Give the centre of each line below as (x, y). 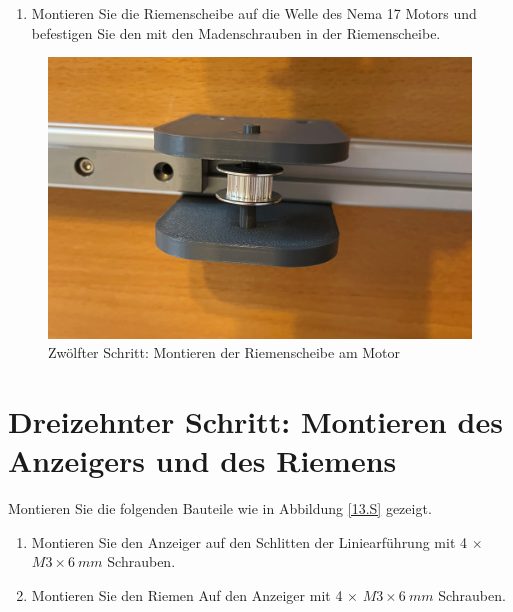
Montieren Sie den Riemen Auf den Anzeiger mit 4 (187, 595)
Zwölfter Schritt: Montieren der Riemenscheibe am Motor (224, 352)
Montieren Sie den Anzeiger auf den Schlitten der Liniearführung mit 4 (249, 541)
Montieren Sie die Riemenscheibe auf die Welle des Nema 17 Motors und (254, 13)
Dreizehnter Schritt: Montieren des (255, 421)
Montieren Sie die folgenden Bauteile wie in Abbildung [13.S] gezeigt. (220, 508)
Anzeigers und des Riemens (202, 460)
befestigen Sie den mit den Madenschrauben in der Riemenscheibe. (236, 32)
